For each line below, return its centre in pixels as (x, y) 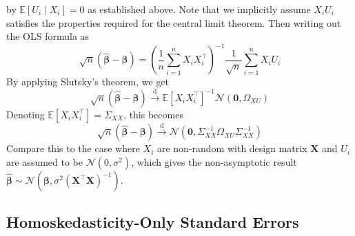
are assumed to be (45, 162)
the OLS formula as (48, 36)
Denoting (26, 114)
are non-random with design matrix (232, 148)
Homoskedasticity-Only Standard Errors (153, 222)
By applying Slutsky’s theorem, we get (88, 82)
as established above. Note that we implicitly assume (199, 9)
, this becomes (153, 114)
